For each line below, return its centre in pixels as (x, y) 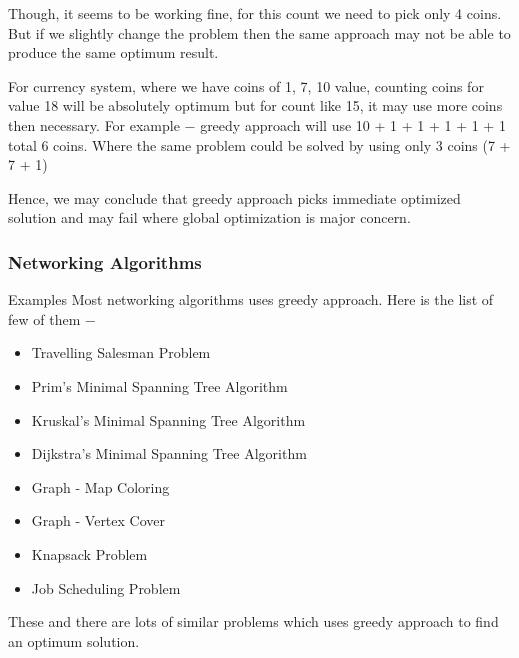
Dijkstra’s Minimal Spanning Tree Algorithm (169, 453)
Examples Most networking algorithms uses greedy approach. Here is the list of (251, 299)
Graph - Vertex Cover (98, 520)
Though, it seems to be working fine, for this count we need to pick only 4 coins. (255, 13)
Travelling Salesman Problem (121, 352)
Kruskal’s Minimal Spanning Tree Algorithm (168, 419)
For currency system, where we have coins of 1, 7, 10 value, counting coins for (246, 85)
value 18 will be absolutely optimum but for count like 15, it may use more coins (255, 105)
